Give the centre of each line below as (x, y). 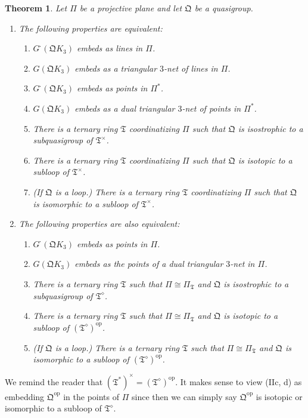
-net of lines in (191, 68)
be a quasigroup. (224, 8)
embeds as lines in (110, 48)
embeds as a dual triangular (125, 108)
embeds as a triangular (116, 68)
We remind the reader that (54, 381)
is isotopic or (279, 396)
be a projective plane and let (131, 8)
